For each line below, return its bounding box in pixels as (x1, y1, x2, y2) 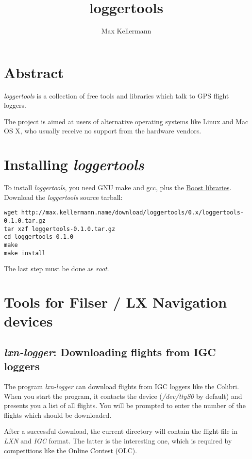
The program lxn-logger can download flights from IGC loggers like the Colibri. (4, 381, 239, 392)
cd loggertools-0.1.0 (4, 233, 74, 241)
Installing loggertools (4, 154, 144, 175)
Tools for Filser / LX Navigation (4, 292, 227, 312)
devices (4, 311, 53, 331)
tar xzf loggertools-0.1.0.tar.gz (4, 225, 116, 232)
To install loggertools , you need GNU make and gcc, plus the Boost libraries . (4, 182, 232, 193)
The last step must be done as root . (4, 263, 109, 274)
